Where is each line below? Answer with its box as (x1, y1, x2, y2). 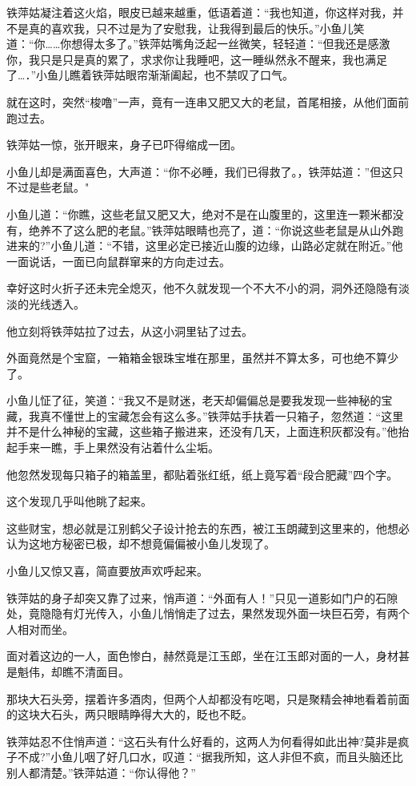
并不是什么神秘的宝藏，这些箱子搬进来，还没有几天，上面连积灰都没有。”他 (6, 423, 398, 440)
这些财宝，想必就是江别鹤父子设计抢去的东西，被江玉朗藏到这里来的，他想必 (6, 519, 410, 536)
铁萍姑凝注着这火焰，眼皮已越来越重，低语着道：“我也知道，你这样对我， (6, 4, 393, 20)
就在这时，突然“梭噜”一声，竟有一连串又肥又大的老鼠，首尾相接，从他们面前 (6, 93, 410, 110)
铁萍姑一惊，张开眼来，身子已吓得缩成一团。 (6, 136, 242, 153)
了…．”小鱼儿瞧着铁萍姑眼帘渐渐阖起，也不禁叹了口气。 (6, 67, 294, 83)
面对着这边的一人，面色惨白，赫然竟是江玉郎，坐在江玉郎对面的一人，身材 (6, 647, 398, 664)
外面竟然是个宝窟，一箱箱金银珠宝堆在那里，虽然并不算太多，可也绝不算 (6, 349, 387, 366)
